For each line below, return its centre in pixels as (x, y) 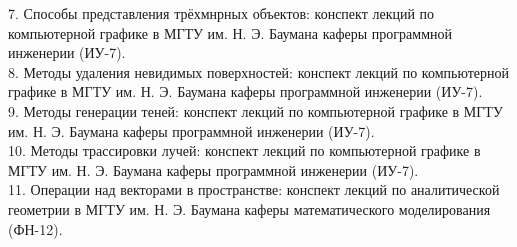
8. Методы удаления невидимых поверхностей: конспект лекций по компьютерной (258, 71)
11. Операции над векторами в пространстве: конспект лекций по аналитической (254, 189)
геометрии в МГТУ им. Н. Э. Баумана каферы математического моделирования (249, 208)
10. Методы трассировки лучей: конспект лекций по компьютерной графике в (244, 150)
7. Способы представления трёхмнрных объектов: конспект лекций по (221, 13)
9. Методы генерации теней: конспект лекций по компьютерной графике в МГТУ (255, 110)
